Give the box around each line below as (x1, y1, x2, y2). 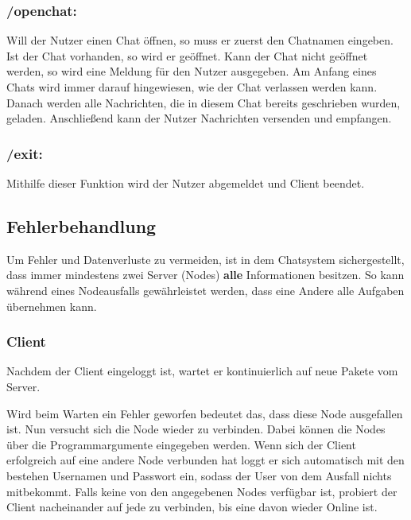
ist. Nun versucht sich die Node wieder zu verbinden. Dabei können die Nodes (6, 421, 386, 437)
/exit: (6, 143, 43, 163)
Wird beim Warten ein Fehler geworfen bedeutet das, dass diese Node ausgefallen (6, 405, 403, 421)
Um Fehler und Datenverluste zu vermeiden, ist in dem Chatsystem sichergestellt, (6, 250, 405, 267)
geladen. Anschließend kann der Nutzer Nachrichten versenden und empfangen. (6, 110, 392, 126)
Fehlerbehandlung (6, 213, 157, 238)
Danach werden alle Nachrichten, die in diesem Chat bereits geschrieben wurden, (6, 94, 401, 111)
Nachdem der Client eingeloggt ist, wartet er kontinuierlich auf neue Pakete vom (6, 363, 398, 379)
